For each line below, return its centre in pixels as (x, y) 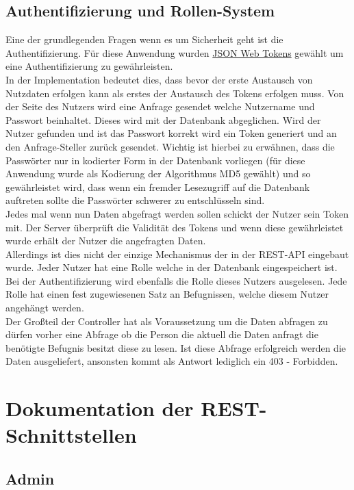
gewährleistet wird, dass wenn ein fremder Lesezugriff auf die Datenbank (158, 186)
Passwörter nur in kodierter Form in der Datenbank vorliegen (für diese (155, 160)
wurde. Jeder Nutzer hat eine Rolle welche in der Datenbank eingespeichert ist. (172, 267)
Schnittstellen (71, 435)
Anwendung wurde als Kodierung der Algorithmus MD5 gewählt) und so (158, 173)
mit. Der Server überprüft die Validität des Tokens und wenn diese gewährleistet (175, 227)
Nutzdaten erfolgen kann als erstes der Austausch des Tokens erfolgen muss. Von (175, 93)
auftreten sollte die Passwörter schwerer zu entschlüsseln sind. (135, 200)
